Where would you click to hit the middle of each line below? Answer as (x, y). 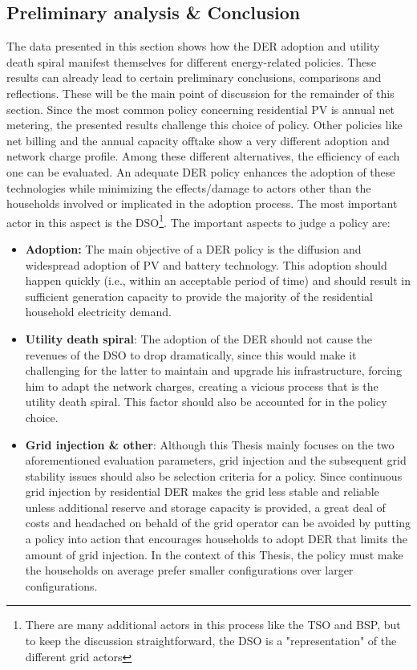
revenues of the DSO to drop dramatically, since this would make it (191, 354)
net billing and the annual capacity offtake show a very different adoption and (198, 140)
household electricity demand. (98, 312)
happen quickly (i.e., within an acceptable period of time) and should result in (218, 280)
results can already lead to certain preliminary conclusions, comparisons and (194, 77)
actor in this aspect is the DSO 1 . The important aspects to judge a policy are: (198, 221)
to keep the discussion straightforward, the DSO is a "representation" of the (211, 641)
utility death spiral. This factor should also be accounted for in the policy (206, 402)
